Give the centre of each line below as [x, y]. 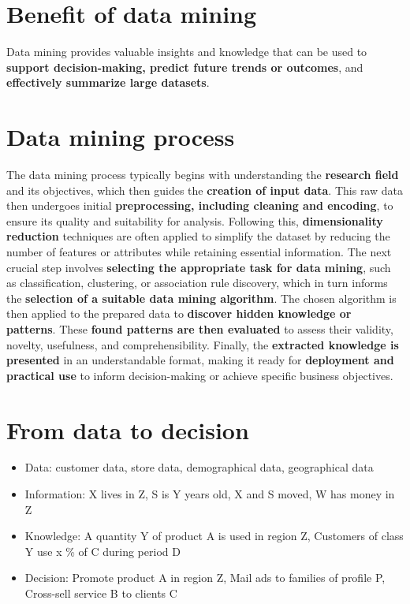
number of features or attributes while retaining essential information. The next [199, 252]
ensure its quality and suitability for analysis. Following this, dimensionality [195, 220]
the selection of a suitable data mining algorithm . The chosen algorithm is [201, 298]
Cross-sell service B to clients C [101, 593]
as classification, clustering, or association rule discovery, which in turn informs [197, 283]
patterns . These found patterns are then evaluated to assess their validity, [200, 328]
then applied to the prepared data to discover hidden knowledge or [179, 313]
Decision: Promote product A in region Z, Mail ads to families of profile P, [205, 578]
